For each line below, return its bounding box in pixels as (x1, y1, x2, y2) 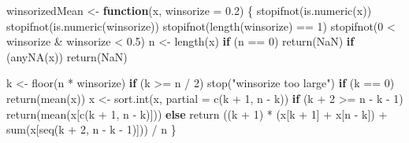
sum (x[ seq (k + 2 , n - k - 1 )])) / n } (6, 121, 177, 137)
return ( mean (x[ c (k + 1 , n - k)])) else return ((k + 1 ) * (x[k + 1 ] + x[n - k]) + (6, 105, 388, 122)
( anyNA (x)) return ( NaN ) (6, 48, 128, 64)
